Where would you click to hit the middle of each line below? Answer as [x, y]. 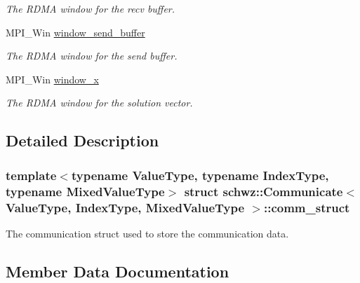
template [31, 175]
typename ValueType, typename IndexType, [200, 175]
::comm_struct [307, 207]
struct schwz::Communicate [264, 191]
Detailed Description [82, 140]
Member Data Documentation [118, 271]
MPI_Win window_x [52, 79]
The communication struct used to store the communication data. [147, 233]
